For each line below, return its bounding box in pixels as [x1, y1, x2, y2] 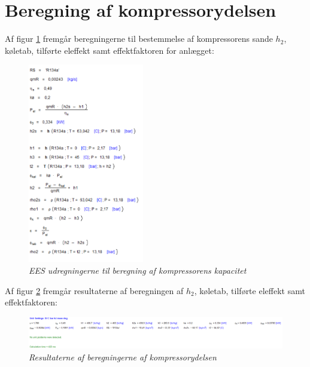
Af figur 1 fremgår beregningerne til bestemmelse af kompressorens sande [5, 32, 273, 45]
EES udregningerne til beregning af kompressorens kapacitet [29, 264, 247, 276]
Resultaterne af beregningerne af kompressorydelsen [29, 350, 217, 363]
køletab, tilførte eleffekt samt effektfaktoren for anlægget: [5, 44, 214, 56]
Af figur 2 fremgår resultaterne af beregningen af [5, 284, 184, 296]
